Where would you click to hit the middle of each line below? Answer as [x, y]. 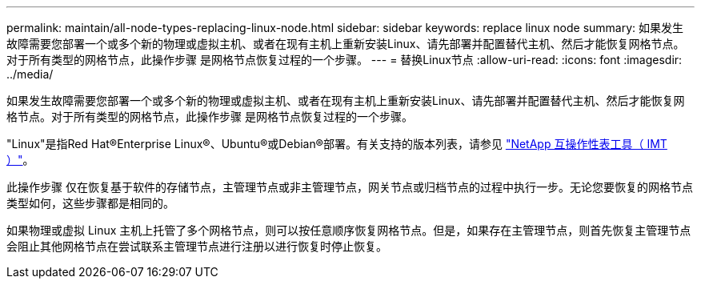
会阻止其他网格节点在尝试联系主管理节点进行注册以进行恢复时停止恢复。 [197, 246]
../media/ [30, 74]
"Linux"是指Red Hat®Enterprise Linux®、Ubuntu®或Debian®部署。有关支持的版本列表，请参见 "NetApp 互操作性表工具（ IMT [337, 144]
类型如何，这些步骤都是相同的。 [90, 203]
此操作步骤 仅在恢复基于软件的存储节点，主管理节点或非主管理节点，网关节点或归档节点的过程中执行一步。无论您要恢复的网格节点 [350, 187]
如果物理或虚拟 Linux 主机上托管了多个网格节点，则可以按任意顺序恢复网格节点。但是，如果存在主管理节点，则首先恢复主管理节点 [349, 230]
